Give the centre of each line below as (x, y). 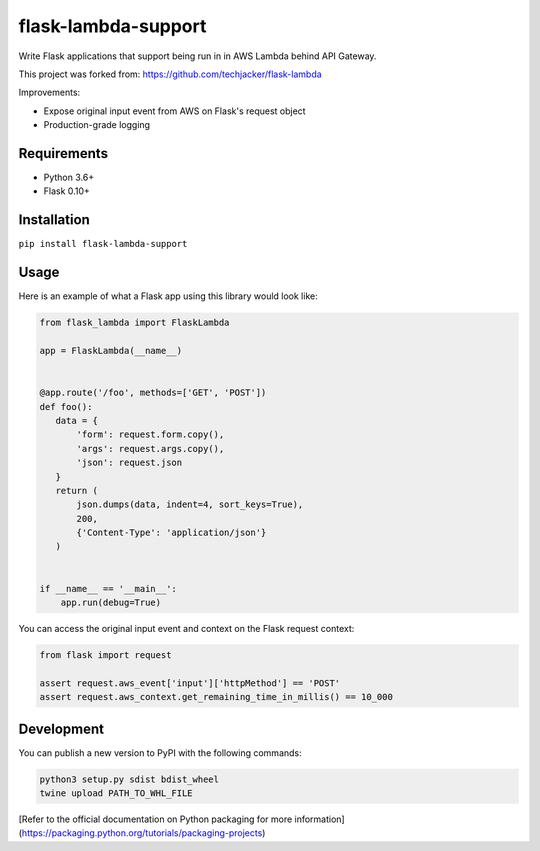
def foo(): (66, 406)
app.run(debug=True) (111, 603)
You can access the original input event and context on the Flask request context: (186, 628)
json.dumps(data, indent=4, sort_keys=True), (190, 504)
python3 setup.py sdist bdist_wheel (129, 779)
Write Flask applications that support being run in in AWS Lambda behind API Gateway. (197, 56)
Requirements (63, 153)
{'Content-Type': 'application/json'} (171, 533)
